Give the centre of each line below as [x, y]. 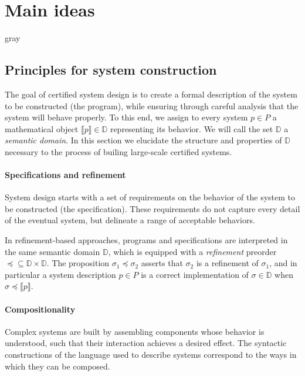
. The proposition [78, 263]
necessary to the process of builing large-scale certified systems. [118, 151]
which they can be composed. [57, 366]
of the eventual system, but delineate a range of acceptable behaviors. [130, 220]
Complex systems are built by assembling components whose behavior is [135, 331]
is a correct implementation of [195, 274]
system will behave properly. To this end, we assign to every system [126, 117]
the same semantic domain [52, 251]
